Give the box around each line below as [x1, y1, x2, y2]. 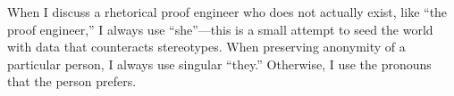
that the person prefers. [7, 72, 137, 91]
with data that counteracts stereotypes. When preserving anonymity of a [7, 37, 406, 56]
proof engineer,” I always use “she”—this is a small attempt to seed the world [7, 20, 433, 38]
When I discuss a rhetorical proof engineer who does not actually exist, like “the [7, 3, 448, 20]
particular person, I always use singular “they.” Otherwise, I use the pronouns [7, 54, 432, 73]
